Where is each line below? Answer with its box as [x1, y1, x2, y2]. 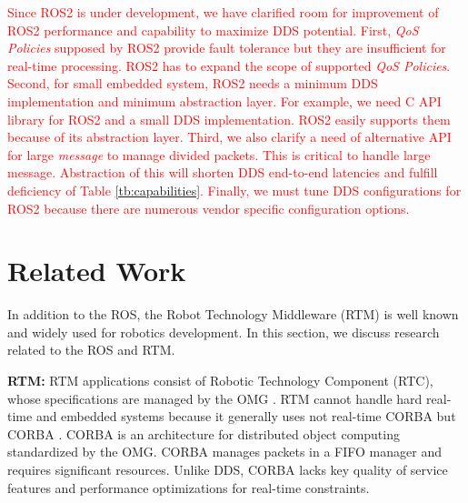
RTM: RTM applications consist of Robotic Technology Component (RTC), [7, 371, 433, 390]
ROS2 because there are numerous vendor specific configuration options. [7, 198, 410, 217]
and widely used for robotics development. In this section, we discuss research [7, 322, 440, 341]
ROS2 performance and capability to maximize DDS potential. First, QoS [7, 20, 419, 39]
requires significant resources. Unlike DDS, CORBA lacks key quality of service [7, 460, 448, 478]
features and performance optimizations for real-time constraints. [7, 478, 370, 497]
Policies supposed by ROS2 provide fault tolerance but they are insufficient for [7, 38, 446, 57]
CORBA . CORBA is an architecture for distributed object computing [7, 424, 400, 443]
